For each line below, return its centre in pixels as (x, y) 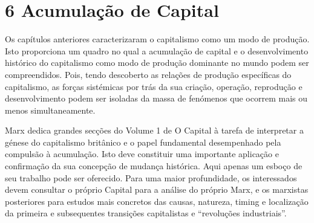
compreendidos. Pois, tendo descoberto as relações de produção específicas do (148, 74)
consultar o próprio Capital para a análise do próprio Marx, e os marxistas (170, 189)
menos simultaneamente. (50, 110)
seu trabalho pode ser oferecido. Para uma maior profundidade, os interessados (151, 177)
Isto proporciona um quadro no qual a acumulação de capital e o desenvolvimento (157, 50)
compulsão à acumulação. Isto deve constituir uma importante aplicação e (142, 154)
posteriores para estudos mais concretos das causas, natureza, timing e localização (157, 201)
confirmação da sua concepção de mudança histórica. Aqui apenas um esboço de (154, 166)
